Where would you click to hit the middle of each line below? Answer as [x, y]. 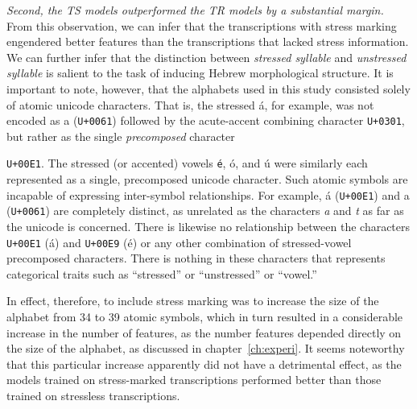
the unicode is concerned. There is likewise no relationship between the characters [208, 226]
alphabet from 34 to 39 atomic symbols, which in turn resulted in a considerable [205, 316]
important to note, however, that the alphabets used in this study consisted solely [208, 88]
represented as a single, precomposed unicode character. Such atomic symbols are [207, 179]
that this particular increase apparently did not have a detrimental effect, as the [204, 364]
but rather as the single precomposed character [121, 136]
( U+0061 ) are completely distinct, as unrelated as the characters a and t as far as [205, 211]
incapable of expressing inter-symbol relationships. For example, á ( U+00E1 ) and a [208, 194]
